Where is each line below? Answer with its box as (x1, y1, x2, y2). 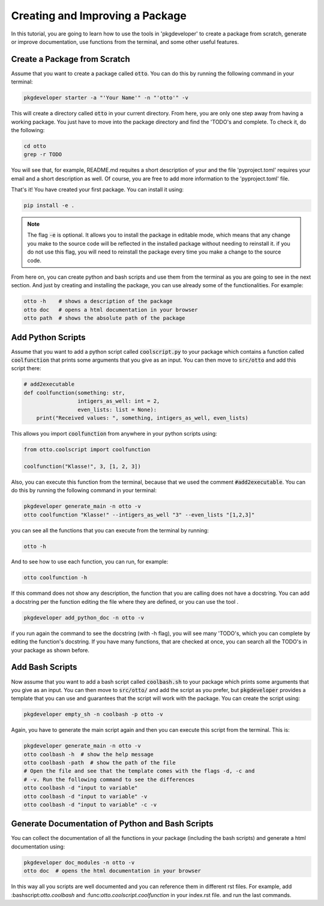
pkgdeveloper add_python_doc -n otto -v (23, 614, 144, 621)
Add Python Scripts (11, 332, 86, 342)
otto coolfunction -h (23, 574, 88, 581)
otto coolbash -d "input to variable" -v (23, 793, 148, 800)
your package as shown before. (11, 646, 90, 654)
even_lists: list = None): (77, 406, 157, 413)
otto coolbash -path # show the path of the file (23, 759, 176, 766)
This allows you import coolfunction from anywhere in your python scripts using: (11, 430, 217, 437)
